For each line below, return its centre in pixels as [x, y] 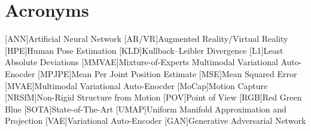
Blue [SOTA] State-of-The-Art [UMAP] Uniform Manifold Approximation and [146, 109]
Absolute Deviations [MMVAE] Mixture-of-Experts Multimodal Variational [141, 62]
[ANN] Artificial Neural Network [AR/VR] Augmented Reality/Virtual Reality [147, 39]
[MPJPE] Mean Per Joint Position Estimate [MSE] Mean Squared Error [167, 73]
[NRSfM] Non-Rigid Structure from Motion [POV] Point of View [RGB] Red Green [153, 97]
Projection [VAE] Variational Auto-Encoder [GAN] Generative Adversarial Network [155, 121]
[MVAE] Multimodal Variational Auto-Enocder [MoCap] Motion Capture [136, 85]
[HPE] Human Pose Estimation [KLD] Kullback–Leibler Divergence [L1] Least [144, 50]
